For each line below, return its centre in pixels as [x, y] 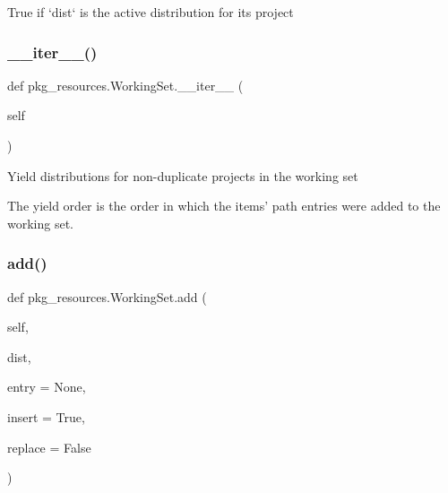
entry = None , [47, 387]
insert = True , [46, 416]
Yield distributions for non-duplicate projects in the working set [183, 175]
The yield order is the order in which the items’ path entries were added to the [224, 206]
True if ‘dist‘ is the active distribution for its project [151, 12]
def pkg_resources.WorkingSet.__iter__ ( [125, 85]
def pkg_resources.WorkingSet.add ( [107, 296]
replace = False [49, 447]
